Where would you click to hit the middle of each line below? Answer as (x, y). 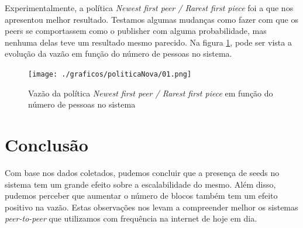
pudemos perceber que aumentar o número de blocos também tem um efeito (141, 196)
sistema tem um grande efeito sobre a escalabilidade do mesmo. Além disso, (140, 184)
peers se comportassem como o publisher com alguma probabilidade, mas (136, 31)
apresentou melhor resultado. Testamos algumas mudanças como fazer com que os (151, 19)
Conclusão (47, 144)
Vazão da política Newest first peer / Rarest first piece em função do (151, 93)
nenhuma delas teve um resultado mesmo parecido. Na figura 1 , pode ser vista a (148, 42)
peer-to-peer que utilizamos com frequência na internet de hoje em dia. (131, 218)
